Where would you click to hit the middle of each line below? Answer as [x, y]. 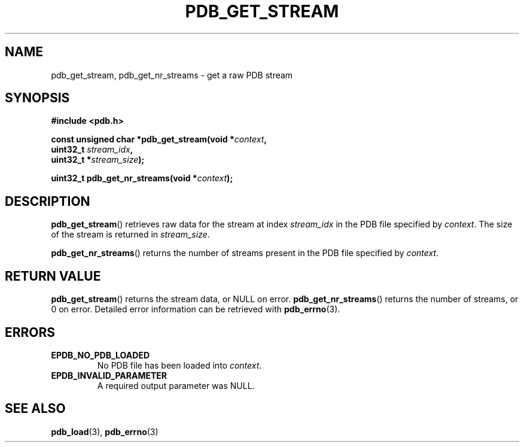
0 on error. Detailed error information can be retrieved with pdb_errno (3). [196, 309]
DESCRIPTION [48, 201]
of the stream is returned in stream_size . [130, 235]
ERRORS [30, 332]
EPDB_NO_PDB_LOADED [100, 355]
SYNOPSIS [37, 98]
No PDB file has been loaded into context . [179, 365]
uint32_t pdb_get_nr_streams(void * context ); [142, 178]
